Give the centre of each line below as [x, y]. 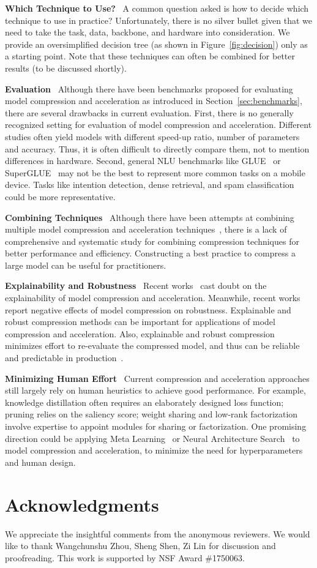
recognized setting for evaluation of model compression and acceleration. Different [158, 125]
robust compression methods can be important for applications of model [140, 322]
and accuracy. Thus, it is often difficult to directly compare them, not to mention [157, 148]
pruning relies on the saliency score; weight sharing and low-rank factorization [151, 414]
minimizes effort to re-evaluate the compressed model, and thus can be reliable [152, 346]
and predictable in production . [64, 358]
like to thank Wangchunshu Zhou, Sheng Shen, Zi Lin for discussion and [140, 546]
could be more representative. [60, 196]
